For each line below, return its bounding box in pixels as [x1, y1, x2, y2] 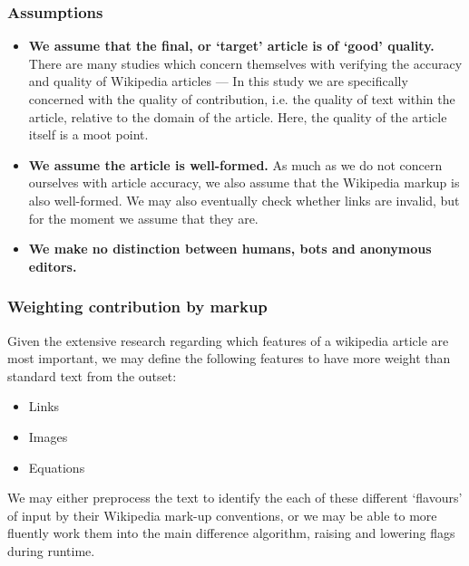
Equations [28, 457, 85, 476]
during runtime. [7, 541, 95, 560]
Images [28, 427, 68, 446]
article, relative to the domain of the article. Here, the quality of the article [28, 107, 447, 126]
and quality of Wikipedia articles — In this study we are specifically [28, 72, 408, 91]
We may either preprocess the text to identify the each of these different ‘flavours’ [7, 488, 463, 507]
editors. [28, 256, 77, 275]
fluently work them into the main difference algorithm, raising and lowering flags [7, 523, 455, 542]
